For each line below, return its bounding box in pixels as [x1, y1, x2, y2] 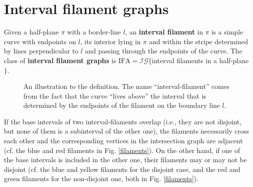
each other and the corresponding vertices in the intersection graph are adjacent [4, 136, 243, 146]
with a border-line [67, 27, 121, 37]
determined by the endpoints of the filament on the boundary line [23, 100, 220, 110]
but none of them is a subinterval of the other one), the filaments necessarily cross [4, 126, 250, 136]
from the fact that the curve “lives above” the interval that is [23, 90, 207, 101]
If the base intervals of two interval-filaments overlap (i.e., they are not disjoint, [4, 116, 242, 126]
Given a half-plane [4, 27, 59, 37]
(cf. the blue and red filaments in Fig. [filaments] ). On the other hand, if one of [4, 145, 240, 155]
